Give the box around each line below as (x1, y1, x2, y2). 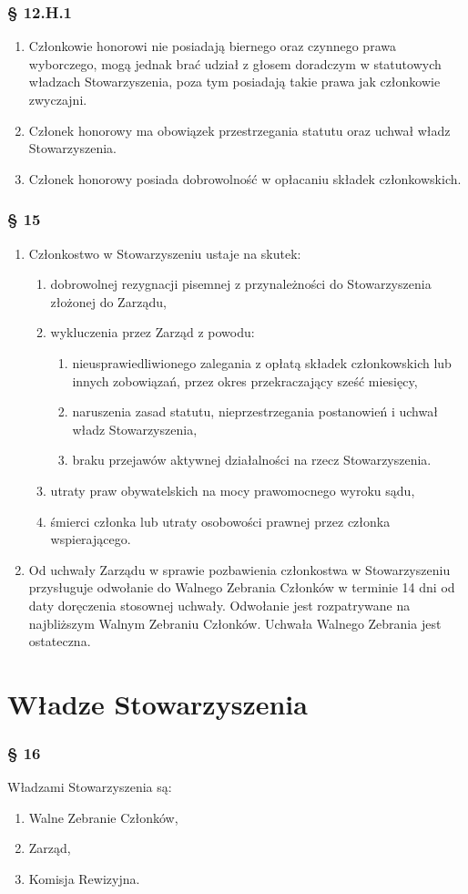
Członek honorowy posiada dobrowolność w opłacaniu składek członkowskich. (28, 169, 462, 188)
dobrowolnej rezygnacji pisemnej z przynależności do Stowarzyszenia (50, 274, 432, 293)
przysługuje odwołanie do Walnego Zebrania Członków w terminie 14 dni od (28, 578, 455, 597)
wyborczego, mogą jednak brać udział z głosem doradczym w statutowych (28, 54, 442, 73)
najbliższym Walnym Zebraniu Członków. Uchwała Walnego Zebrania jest (28, 613, 442, 632)
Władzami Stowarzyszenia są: (7, 777, 172, 796)
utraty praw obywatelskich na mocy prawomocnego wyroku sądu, (50, 480, 415, 499)
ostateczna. (28, 632, 91, 651)
